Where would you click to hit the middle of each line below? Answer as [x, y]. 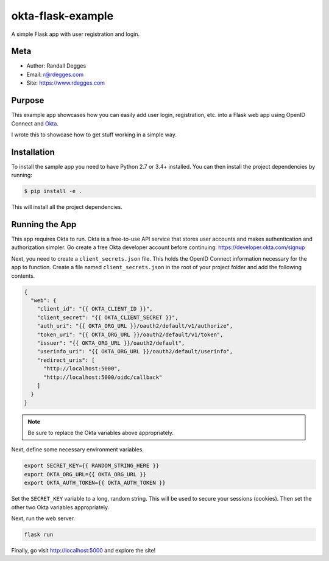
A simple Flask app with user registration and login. [76, 34]
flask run [39, 535]
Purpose [28, 101]
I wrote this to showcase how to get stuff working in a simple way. [94, 135]
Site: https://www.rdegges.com [66, 83]
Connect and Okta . [35, 123]
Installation [33, 152]
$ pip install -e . [53, 191]
